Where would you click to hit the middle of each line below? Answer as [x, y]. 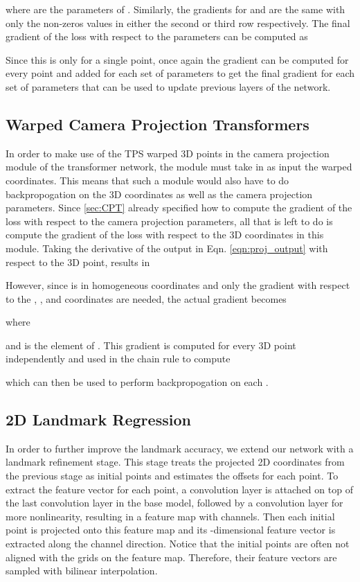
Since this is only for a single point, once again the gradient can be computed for [177, 59]
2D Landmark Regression [98, 420]
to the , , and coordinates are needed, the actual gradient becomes [146, 298]
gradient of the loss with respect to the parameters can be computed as [157, 36]
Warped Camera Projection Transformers [157, 124]
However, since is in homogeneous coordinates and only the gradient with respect [178, 285]
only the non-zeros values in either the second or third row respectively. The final [178, 23]
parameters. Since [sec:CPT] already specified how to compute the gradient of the [179, 208]
